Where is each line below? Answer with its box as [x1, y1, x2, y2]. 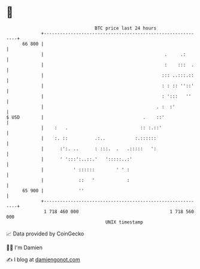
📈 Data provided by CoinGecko [6, 230, 84, 237]
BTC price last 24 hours [95, 25, 157, 31]
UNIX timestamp [105, 219, 144, 225]
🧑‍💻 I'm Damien [6, 244, 43, 251]
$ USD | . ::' [6, 114, 165, 120]
